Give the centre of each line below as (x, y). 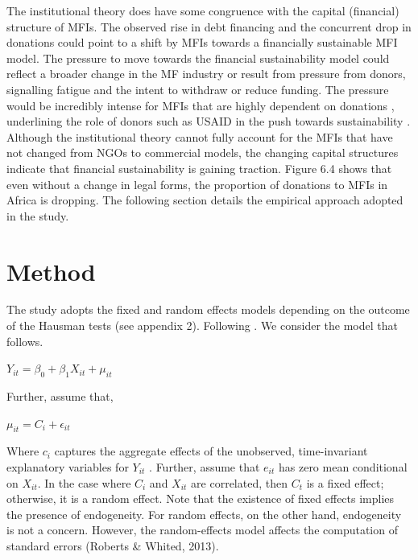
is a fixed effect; (345, 482)
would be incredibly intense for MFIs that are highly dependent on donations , (201, 105)
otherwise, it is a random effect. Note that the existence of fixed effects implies (201, 498)
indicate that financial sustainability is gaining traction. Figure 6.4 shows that (199, 168)
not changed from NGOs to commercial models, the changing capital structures (203, 152)
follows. (25, 341)
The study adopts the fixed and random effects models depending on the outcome (208, 309)
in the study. (38, 215)
